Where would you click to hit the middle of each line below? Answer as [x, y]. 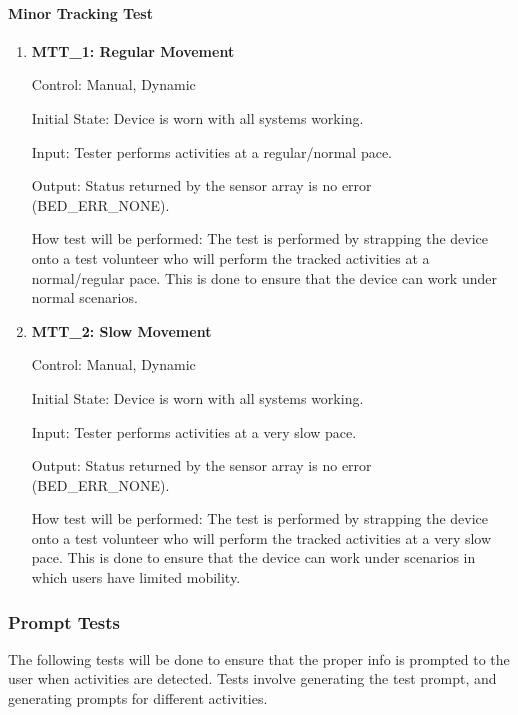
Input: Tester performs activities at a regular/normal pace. [211, 151]
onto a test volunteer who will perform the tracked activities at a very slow [261, 537]
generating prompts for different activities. [138, 698]
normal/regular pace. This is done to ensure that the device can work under [264, 277]
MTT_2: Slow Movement [121, 330]
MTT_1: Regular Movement [133, 50]
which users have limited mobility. [136, 577]
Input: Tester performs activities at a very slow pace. [194, 431]
